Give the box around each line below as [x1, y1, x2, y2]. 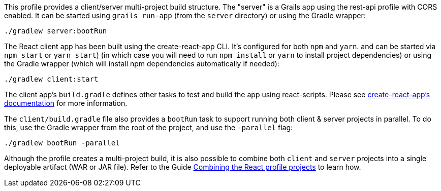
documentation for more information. [4, 99, 128, 107]
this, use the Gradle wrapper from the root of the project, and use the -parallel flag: [4, 123, 293, 132]
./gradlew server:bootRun [4, 27, 107, 35]
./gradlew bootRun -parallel [4, 139, 120, 147]
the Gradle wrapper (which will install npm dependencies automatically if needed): [4, 59, 279, 68]
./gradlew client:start [4, 75, 99, 83]
